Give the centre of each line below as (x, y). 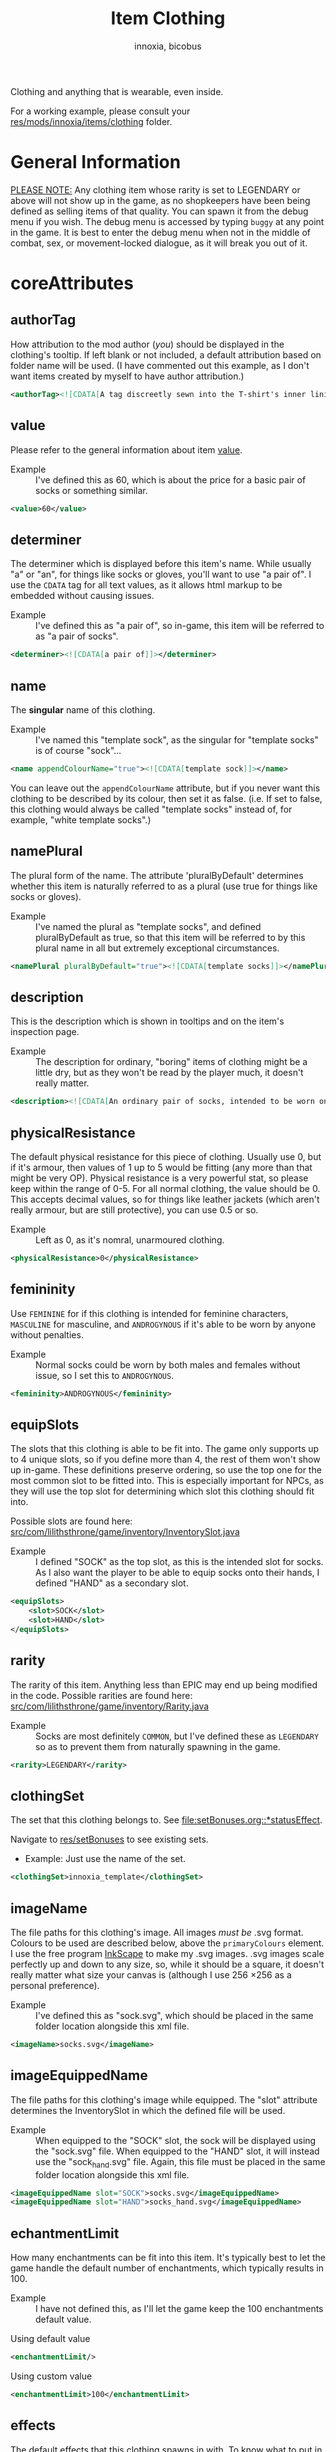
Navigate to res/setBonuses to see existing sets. (109, 1839)
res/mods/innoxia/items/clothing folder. (91, 121)
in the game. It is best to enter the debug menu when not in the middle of (160, 232)
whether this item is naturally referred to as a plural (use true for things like (164, 886)
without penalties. (47, 1334)
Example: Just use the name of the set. (105, 1859)
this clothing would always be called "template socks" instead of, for (151, 809)
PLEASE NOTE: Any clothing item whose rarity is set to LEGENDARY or (155, 189)
